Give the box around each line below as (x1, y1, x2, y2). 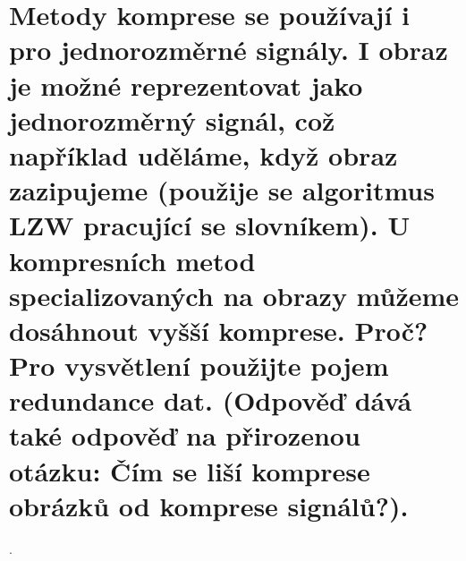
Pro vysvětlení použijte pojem (9, 347, 389, 384)
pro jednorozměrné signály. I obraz (9, 31, 448, 68)
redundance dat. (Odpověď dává (9, 382, 412, 419)
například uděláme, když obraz (9, 136, 398, 173)
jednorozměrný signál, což (9, 101, 335, 138)
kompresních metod (9, 242, 256, 278)
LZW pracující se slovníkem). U (9, 207, 411, 243)
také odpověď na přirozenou (9, 417, 360, 454)
